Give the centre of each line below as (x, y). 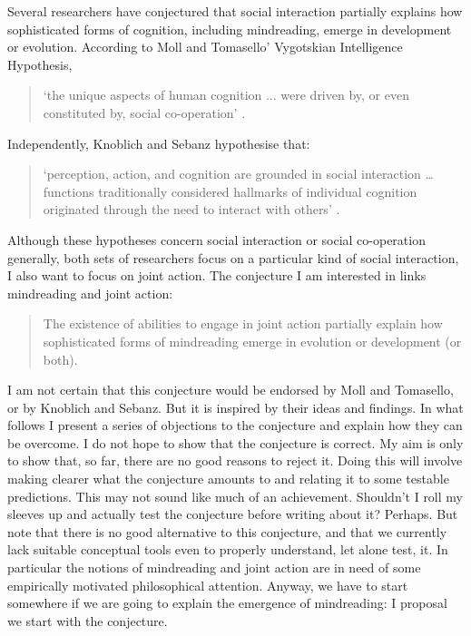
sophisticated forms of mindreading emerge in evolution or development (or (252, 341)
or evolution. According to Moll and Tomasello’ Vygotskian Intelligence (205, 47)
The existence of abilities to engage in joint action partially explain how (243, 323)
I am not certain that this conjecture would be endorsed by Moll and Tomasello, (231, 390)
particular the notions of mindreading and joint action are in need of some (214, 568)
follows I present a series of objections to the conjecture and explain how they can (235, 425)
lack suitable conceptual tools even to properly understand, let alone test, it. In (228, 549)
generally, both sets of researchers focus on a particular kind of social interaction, (233, 257)
